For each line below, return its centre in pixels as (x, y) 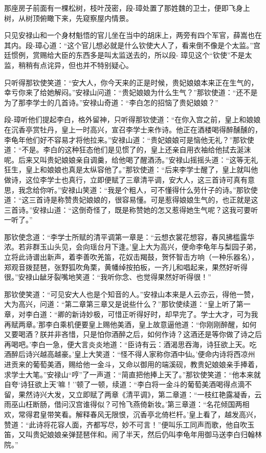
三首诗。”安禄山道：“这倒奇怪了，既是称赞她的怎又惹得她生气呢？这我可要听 (131, 209)
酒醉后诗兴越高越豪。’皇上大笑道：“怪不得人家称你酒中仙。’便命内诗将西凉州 (130, 354)
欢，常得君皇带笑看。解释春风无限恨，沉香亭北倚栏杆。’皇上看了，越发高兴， (132, 414)
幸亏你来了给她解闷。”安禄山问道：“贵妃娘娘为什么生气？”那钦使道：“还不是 (131, 92)
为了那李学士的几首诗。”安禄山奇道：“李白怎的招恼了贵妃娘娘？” (111, 102)
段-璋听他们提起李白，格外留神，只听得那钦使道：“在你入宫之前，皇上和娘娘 (132, 119)
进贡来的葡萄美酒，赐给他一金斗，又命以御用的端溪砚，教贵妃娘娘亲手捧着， (133, 364)
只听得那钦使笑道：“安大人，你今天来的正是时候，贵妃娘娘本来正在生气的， (131, 82)
